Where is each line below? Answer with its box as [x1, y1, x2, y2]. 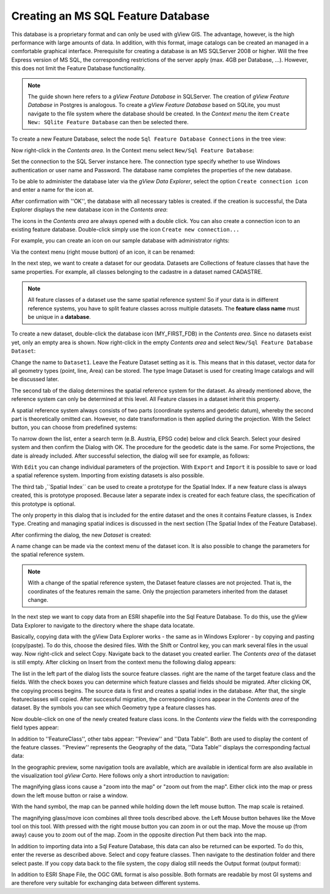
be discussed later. [11, 376, 59, 383]
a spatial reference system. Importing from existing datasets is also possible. [11, 472, 205, 479]
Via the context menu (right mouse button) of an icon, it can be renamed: [11, 248, 196, 255]
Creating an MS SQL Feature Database [11, 9, 210, 23]
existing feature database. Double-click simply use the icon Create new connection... [11, 225, 240, 233]
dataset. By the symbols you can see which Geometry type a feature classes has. [11, 704, 217, 711]
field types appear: [11, 724, 59, 731]
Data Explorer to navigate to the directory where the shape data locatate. [11, 621, 195, 629]
